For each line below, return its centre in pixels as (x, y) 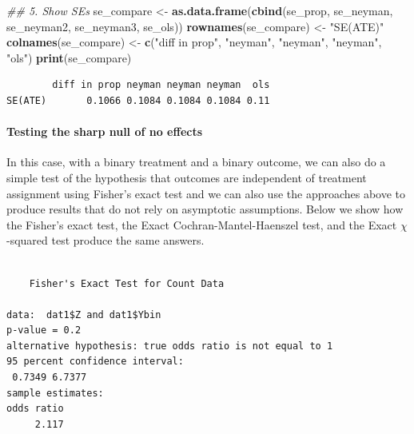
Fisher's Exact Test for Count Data (127, 283)
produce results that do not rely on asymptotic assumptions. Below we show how (205, 209)
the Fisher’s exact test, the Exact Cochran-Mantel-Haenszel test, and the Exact (202, 224)
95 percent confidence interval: (95, 362)
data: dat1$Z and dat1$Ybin (84, 315)
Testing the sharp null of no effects (105, 131)
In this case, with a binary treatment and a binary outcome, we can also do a (196, 162)
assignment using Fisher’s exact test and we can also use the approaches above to (206, 193)
